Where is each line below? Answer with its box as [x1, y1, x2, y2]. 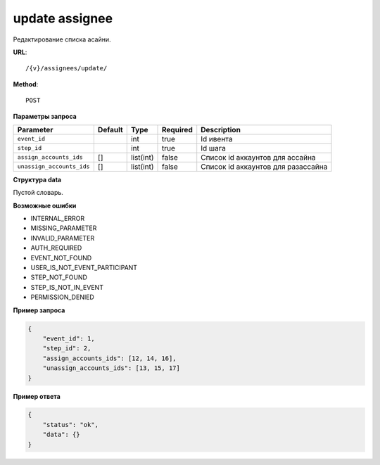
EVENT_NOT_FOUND [30, 253, 92, 262]
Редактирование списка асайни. [13, 35, 112, 44]
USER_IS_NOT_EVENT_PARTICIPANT [30, 264, 137, 272]
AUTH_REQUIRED [30, 243, 82, 253]
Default [97, 125, 123, 134]
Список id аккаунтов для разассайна [201, 162, 328, 172]
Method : [13, 79, 39, 88]
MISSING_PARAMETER [30, 224, 97, 232]
